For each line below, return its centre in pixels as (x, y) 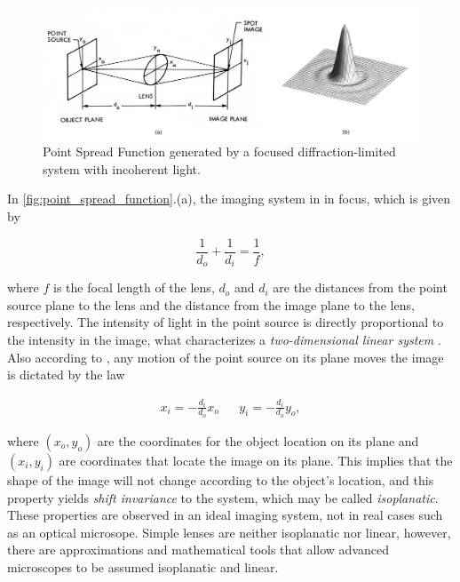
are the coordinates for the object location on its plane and (258, 440)
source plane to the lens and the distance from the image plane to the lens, (211, 304)
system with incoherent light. (122, 168)
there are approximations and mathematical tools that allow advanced (198, 550)
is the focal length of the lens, (134, 287)
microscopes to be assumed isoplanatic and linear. (143, 566)
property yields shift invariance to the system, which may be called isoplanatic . (223, 497)
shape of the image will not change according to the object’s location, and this (221, 479)
